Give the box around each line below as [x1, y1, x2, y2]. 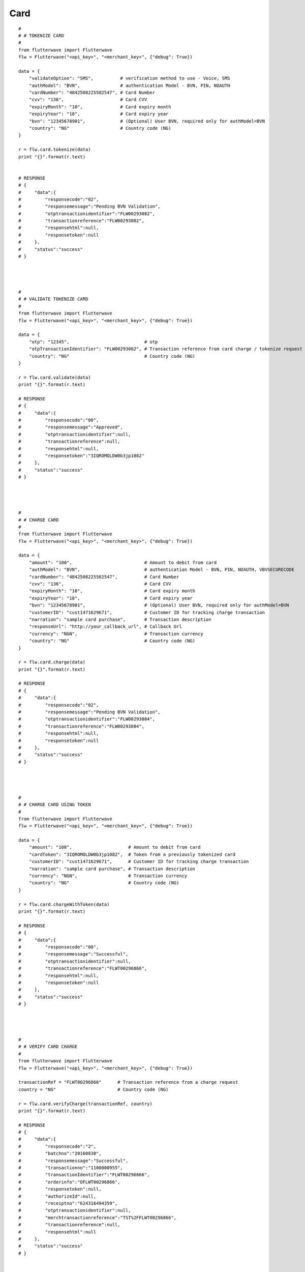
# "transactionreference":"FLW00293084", [18, 723, 145, 729]
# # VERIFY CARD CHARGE [18, 1044, 78, 1050]
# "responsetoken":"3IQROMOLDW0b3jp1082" [18, 453, 145, 458]
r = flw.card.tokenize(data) [18, 147, 91, 153]
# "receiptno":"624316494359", [18, 1201, 118, 1206]
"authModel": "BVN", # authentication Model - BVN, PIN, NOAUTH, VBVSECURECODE [28, 567, 295, 572]
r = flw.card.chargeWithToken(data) [18, 901, 110, 907]
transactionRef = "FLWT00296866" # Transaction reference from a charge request [18, 1079, 238, 1085]
